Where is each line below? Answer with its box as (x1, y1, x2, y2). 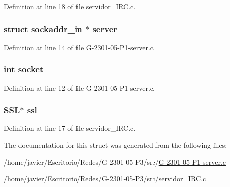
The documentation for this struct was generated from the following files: (4, 140, 227, 150)
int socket (4, 63, 44, 75)
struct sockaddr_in (4, 22, 82, 35)
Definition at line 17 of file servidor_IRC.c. (4, 123, 136, 133)
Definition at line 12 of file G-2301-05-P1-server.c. (4, 82, 155, 93)
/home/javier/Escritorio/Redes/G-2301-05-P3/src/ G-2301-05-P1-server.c (4, 156, 226, 167)
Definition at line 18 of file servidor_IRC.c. (4, 1, 136, 11)
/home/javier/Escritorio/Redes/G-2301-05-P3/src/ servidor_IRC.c (4, 173, 206, 184)
